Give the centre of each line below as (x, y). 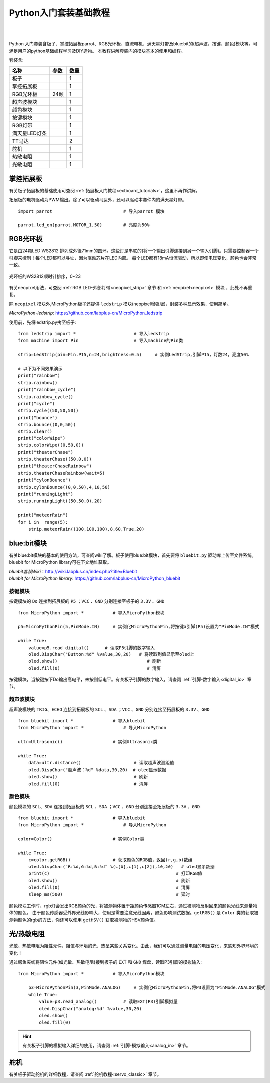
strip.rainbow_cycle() (46, 396)
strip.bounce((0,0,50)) (47, 425)
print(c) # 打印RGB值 (115, 874)
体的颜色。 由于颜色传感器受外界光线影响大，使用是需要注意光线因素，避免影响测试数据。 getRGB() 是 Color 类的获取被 (134, 913)
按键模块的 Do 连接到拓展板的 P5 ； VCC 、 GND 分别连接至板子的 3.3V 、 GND (87, 601)
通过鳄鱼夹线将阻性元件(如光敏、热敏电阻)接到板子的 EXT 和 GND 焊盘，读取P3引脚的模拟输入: (106, 962)
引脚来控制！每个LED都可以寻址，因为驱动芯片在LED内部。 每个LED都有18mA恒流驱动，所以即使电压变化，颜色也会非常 (133, 258)
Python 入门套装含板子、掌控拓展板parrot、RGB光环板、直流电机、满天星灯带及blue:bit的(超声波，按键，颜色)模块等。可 (133, 44)
